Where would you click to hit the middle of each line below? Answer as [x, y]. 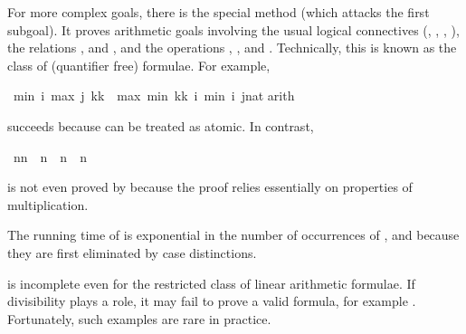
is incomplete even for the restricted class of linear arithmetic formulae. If [211, 283]
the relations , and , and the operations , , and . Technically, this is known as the [232, 48]
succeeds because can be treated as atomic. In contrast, [161, 125]
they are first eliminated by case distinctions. [132, 252]
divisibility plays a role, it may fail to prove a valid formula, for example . [212, 301]
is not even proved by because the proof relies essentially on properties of [210, 187]
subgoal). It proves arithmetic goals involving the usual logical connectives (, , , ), [233, 29]
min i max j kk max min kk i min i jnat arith [154, 95]
